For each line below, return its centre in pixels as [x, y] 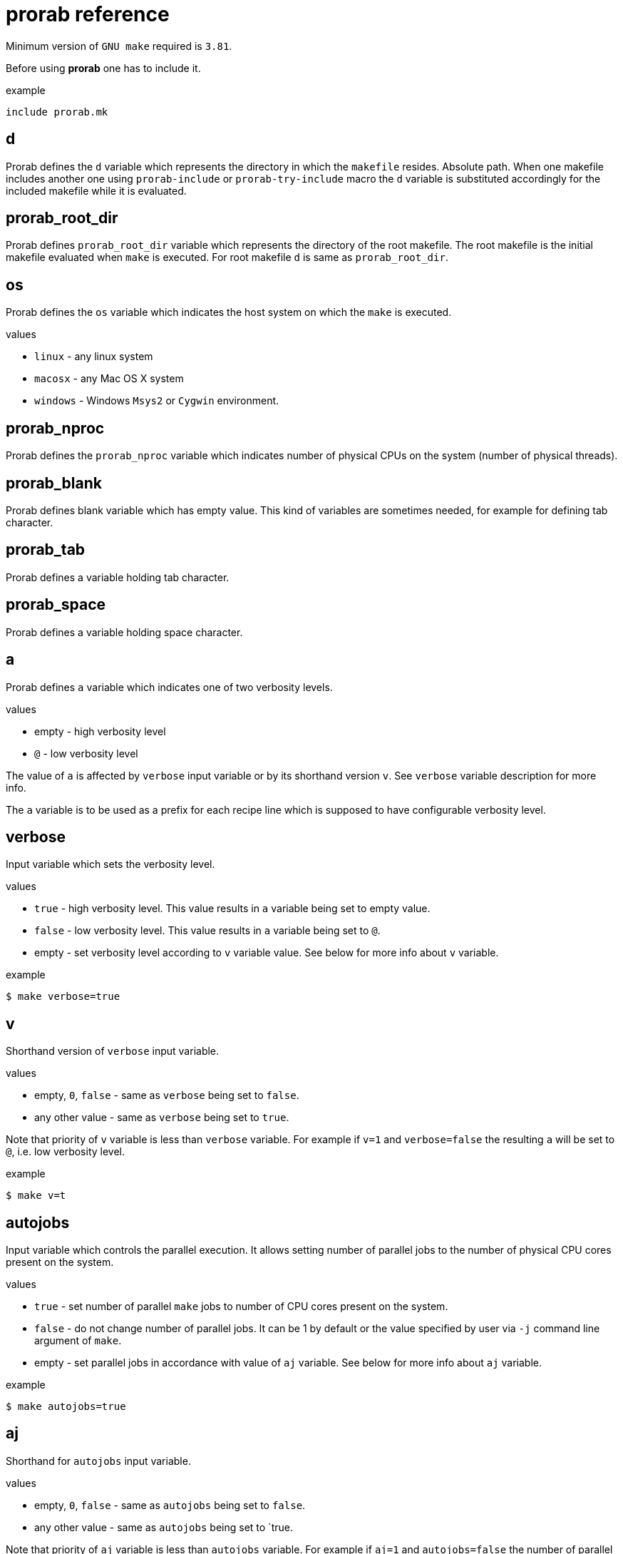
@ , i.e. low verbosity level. [66, 1152]
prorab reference [88, 14]
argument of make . [78, 1341]
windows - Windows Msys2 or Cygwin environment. [157, 401]
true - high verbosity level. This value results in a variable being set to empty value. [232, 909]
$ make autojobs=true [66, 1407]
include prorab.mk [57, 112]
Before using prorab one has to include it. [103, 68]
